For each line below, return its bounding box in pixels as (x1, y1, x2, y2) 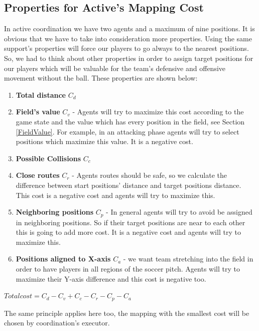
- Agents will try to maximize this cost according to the (72, 106, 244, 117)
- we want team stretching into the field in (123, 253, 253, 264)
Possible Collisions (16, 153, 81, 163)
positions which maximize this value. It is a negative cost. (16, 136, 193, 147)
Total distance (16, 89, 66, 100)
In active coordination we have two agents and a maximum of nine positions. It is (4, 23, 255, 34)
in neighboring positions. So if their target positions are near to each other (16, 217, 245, 227)
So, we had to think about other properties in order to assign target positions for (4, 52, 253, 63)
